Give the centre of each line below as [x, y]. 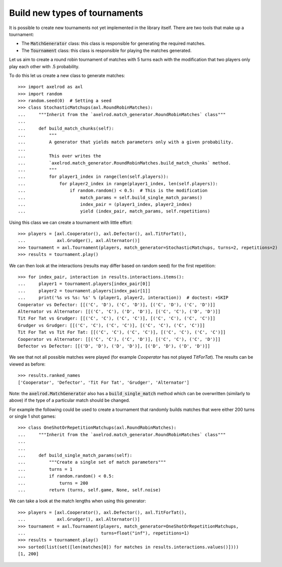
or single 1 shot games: [33, 416]
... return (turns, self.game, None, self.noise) [89, 490]
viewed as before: [27, 364]
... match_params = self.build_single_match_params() [110, 197]
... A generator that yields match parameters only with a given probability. [126, 142]
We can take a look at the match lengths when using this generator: [78, 501]
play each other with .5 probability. [44, 66]
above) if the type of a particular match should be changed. [70, 401]
